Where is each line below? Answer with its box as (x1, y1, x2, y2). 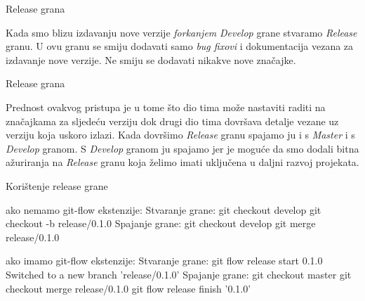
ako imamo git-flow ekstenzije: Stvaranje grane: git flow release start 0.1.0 (6, 253, 323, 268)
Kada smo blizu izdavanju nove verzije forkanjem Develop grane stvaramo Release (6, 25, 357, 39)
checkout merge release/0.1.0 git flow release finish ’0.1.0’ (6, 281, 251, 295)
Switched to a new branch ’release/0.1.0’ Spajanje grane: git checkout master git (6, 267, 352, 281)
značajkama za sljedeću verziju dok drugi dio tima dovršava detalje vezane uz (6, 113, 339, 128)
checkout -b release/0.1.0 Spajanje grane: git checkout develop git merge (6, 216, 316, 231)
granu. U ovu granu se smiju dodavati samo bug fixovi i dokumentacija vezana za (6, 39, 354, 53)
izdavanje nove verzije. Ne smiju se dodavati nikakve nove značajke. (6, 52, 296, 67)
